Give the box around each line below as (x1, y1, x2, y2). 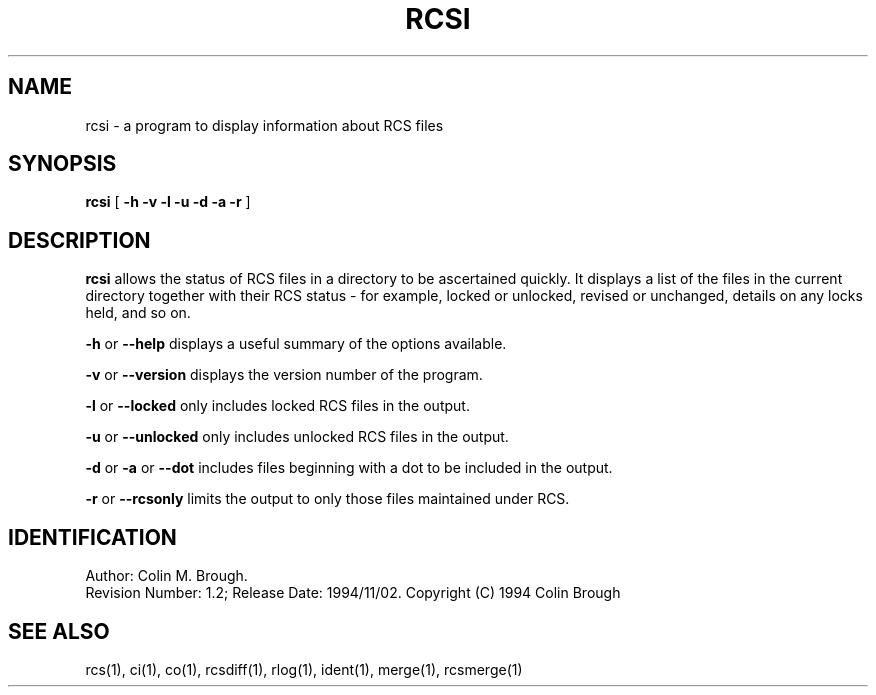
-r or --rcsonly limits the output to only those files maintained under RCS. (85, 490, 570, 508)
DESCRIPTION (8, 227, 151, 253)
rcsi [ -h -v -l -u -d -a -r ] (85, 193, 251, 211)
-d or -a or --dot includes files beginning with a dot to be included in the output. (85, 459, 613, 477)
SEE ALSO (8, 618, 110, 644)
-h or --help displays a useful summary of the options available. (85, 335, 507, 353)
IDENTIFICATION (8, 524, 177, 550)
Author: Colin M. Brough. (85, 567, 248, 585)
